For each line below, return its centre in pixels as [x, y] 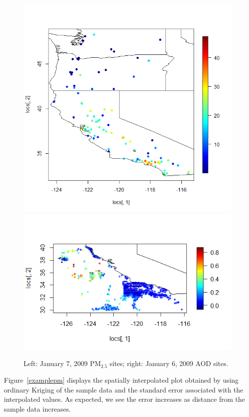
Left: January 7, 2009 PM [62, 363]
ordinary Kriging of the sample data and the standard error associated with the [124, 389]
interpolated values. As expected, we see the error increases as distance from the [124, 399]
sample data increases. [37, 408]
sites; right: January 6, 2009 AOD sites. [169, 363]
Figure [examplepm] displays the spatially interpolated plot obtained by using [121, 380]
